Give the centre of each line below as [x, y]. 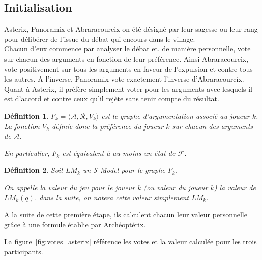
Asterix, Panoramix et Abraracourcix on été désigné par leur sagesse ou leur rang [131, 29]
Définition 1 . [26, 115]
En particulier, [27, 153]
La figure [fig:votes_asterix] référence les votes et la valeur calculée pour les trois [130, 241]
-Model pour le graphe [131, 170]
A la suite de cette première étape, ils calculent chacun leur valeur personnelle [126, 214]
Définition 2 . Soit [34, 170]
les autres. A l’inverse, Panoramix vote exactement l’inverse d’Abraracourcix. [124, 79]
